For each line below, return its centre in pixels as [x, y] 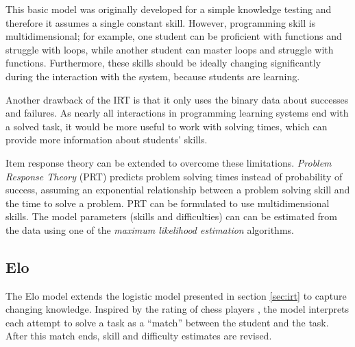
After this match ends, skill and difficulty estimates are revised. [139, 336]
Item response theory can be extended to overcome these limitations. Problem [169, 162]
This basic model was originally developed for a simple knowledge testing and [169, 9]
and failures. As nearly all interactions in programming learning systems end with [177, 113]
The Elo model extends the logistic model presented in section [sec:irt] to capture [176, 295]
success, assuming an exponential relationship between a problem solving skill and [178, 190]
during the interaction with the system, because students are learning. [153, 76]
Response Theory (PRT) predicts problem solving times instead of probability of [174, 176]
